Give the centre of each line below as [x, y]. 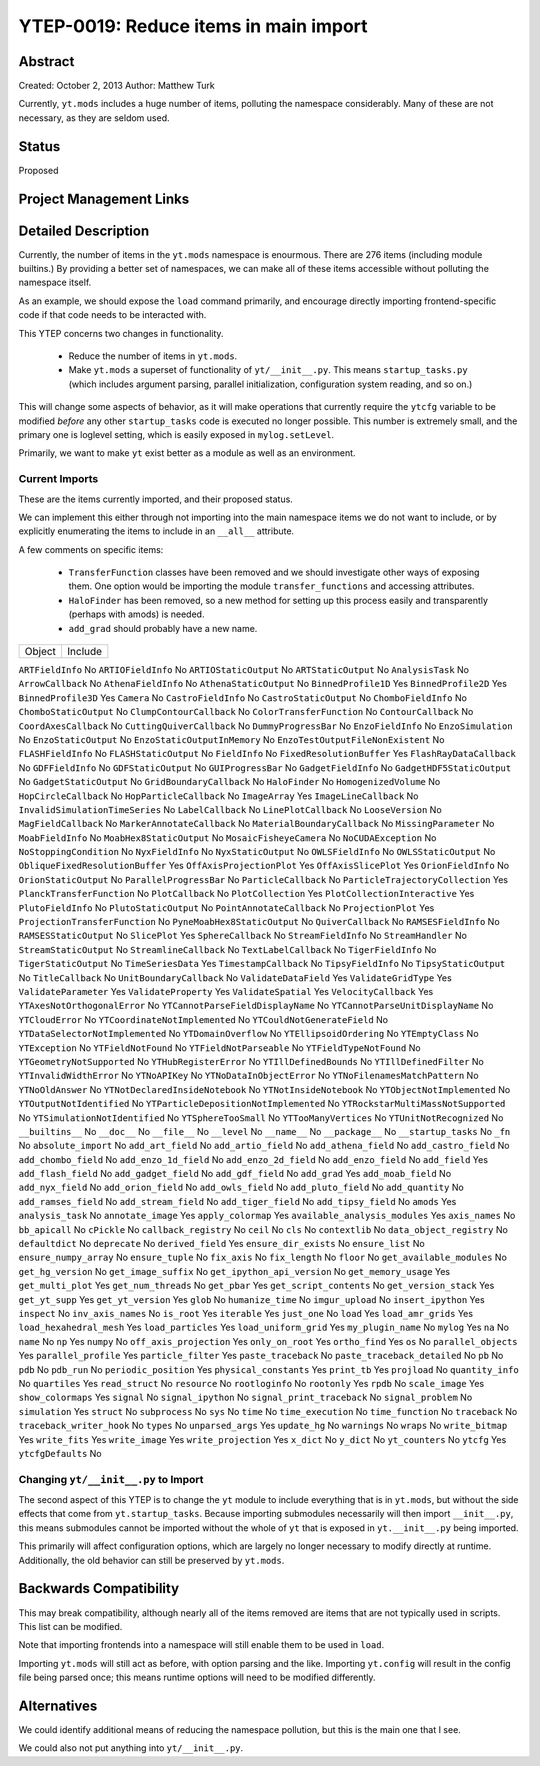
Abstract [46, 61]
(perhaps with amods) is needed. [136, 614]
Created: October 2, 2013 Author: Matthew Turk [116, 86]
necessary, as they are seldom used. [94, 117]
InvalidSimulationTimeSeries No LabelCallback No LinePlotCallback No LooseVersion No [230, 809]
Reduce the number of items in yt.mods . [153, 356]
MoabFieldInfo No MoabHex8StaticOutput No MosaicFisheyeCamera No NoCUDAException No [227, 837]
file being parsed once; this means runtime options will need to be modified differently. [197, 1677]
